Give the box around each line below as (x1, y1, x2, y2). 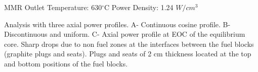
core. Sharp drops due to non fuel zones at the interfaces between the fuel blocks (4, 38, 254, 49)
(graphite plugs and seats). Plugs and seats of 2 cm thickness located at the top (4, 48, 251, 59)
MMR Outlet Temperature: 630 (4, 2, 102, 12)
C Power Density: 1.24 (104, 2, 174, 12)
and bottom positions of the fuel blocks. (4, 58, 128, 68)
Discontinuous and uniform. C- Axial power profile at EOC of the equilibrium (4, 29, 245, 39)
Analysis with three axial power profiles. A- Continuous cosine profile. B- (4, 19, 231, 29)
